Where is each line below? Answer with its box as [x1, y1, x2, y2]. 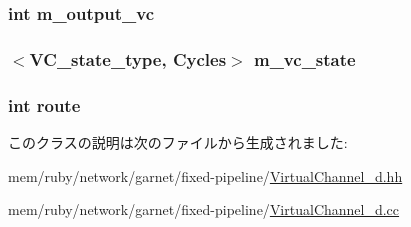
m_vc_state [253, 46, 356, 71]
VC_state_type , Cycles [29, 46, 227, 71]
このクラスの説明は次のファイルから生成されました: [8, 131, 348, 152]
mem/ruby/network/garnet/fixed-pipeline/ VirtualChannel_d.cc [8, 199, 400, 220]
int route [8, 92, 81, 117]
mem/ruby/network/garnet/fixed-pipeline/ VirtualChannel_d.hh [8, 165, 403, 186]
